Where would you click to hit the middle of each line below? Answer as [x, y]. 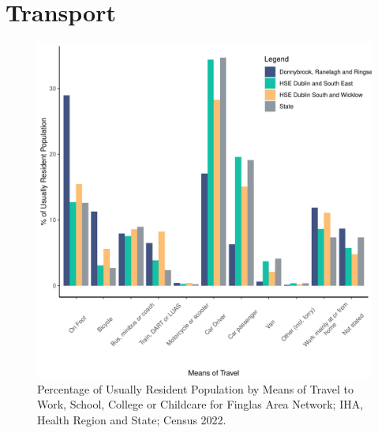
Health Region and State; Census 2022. [132, 419]
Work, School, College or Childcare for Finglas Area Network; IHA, [200, 404]
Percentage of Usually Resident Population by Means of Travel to [196, 388]
